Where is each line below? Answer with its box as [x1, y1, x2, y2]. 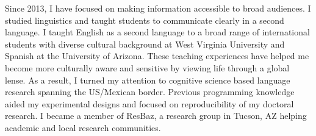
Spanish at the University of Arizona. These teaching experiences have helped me [5, 49, 309, 62]
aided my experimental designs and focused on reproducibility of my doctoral [5, 97, 294, 110]
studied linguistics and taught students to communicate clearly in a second [5, 13, 284, 26]
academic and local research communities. [5, 121, 161, 134]
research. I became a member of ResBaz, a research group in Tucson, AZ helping [5, 109, 307, 122]
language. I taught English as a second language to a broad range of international [5, 26, 310, 38]
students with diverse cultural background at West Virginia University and [5, 37, 285, 50]
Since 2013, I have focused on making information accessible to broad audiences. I [5, 2, 311, 14]
